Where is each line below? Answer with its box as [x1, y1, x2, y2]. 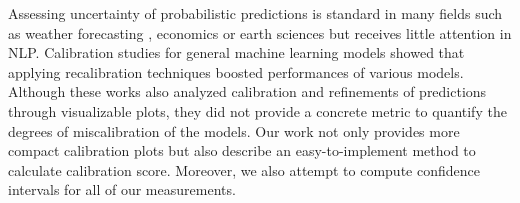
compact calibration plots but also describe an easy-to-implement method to [8, 140, 476, 161]
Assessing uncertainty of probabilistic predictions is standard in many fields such [8, 3, 503, 23]
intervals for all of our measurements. [8, 179, 236, 200]
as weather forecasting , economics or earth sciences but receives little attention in [8, 22, 512, 43]
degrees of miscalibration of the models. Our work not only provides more [8, 120, 460, 141]
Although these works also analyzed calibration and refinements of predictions [8, 81, 487, 102]
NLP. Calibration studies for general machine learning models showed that [8, 42, 465, 63]
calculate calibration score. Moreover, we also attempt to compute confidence [8, 159, 480, 180]
